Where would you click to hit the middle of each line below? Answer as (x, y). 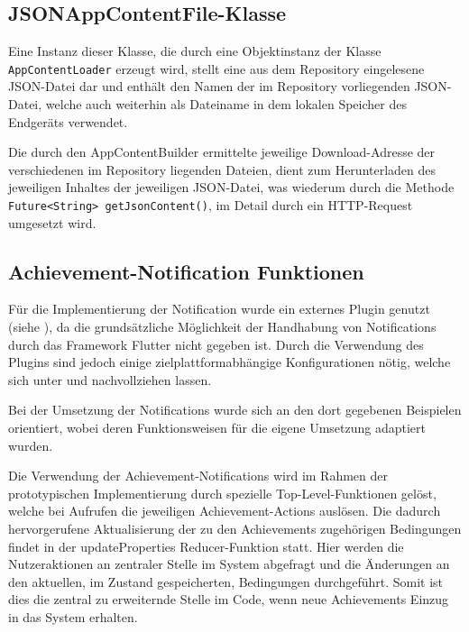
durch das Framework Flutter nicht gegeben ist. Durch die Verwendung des (216, 344)
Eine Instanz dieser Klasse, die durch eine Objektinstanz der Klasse (195, 51)
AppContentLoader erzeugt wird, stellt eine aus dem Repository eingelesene (216, 68)
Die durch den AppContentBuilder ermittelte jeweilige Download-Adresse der (222, 152)
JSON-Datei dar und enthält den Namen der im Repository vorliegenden (209, 86)
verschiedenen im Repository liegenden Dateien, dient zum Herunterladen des (222, 169)
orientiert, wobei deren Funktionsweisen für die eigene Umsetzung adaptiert (217, 428)
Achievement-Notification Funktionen (186, 271)
